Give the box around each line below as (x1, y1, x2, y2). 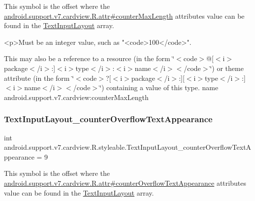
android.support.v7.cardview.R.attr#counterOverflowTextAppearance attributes (4, 177, 246, 188)
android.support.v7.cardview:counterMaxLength (4, 92, 149, 102)
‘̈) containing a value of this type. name (99, 82, 219, 93)
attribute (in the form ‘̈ (4, 72, 74, 83)
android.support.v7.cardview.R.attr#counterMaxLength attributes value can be (4, 10, 245, 21)
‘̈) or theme (210, 63, 244, 73)
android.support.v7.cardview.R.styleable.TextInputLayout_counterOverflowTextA (4, 142, 252, 152)
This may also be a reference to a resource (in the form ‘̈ (4, 53, 175, 64)
